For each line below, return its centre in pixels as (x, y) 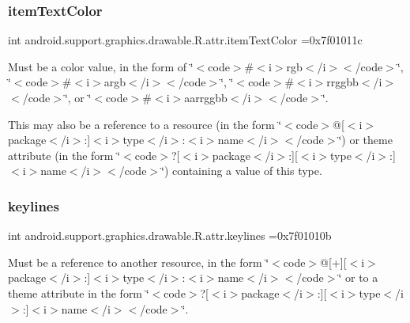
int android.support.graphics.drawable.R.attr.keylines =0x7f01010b (170, 236)
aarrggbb (206, 97)
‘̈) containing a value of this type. (242, 171)
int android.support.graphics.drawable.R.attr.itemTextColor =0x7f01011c (185, 40)
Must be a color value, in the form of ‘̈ (101, 66)
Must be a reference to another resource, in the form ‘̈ (139, 262)
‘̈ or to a (358, 277)
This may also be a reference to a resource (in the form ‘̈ (145, 124)
